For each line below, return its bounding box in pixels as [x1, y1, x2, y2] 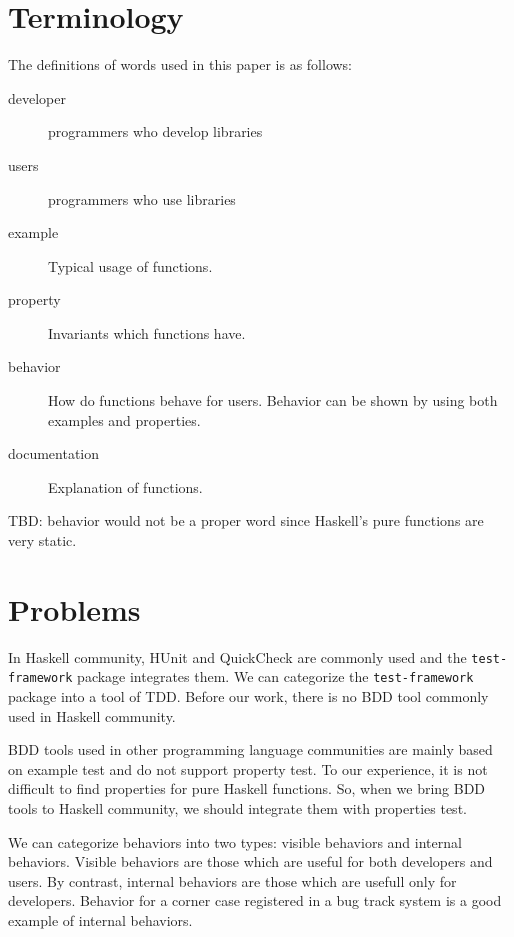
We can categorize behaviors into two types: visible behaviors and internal [8, 831, 462, 852]
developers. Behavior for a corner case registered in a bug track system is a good [8, 890, 502, 911]
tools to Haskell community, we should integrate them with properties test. [8, 798, 467, 819]
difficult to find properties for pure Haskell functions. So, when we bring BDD [8, 778, 486, 799]
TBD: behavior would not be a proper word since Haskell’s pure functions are [8, 510, 484, 531]
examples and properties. [48, 409, 201, 430]
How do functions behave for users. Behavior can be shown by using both [48, 390, 498, 411]
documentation [8, 443, 100, 464]
